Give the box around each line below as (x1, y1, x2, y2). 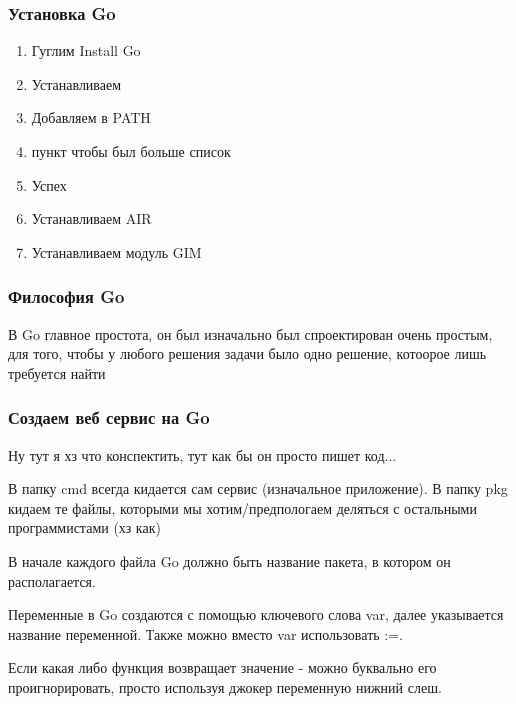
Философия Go (8, 284, 125, 309)
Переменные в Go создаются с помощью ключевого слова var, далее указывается (8, 604, 504, 625)
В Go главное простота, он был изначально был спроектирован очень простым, (8, 323, 493, 344)
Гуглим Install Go (31, 40, 141, 61)
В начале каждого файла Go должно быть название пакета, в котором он (8, 550, 451, 571)
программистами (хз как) (8, 517, 161, 538)
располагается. (8, 570, 96, 591)
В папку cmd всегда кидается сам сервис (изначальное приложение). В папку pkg (8, 478, 508, 499)
